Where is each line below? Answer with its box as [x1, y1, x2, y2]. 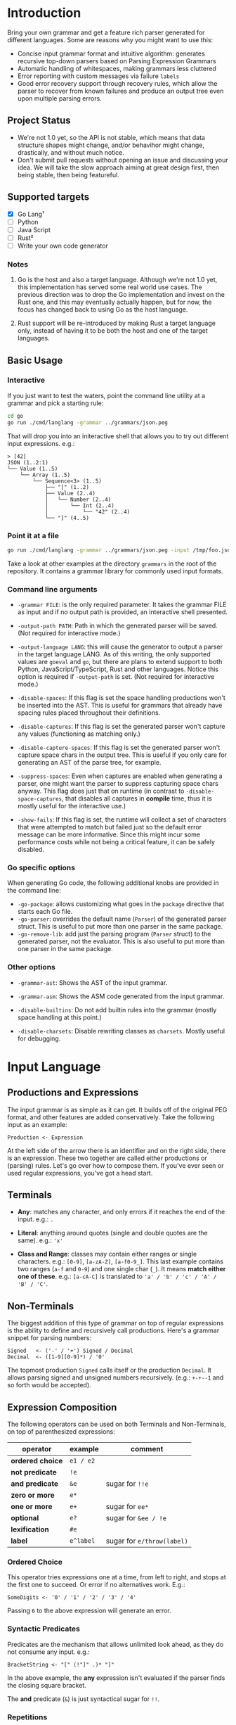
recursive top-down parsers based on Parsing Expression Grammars [17, 56, 216, 65]
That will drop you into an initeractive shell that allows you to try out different [7, 431, 229, 440]
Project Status [7, 115, 72, 127]
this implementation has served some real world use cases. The [17, 283, 202, 291]
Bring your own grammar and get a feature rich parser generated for [7, 28, 205, 37]
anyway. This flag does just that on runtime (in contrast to [17, 787, 185, 796]
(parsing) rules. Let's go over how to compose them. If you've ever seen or [7, 1161, 224, 1169]
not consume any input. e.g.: [7, 1648, 90, 1656]
